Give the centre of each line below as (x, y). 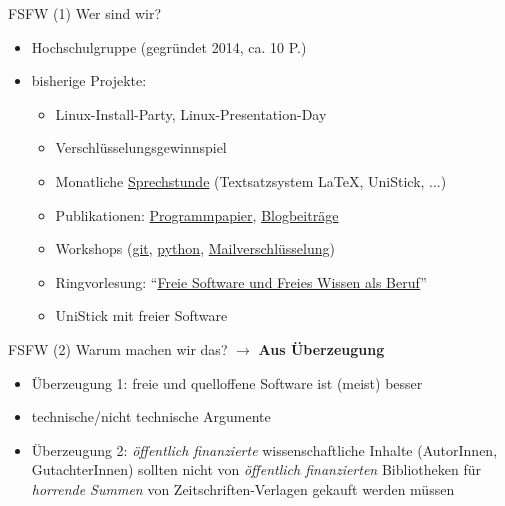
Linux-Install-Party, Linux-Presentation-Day (191, 113)
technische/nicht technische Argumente (151, 416)
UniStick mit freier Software (141, 315)
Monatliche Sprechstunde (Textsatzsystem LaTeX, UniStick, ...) (251, 180)
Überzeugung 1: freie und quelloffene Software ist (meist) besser (227, 382)
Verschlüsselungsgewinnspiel (141, 147)
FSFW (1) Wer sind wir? (85, 13)
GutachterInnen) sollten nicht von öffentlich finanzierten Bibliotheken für (256, 469)
